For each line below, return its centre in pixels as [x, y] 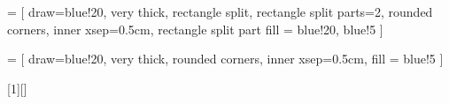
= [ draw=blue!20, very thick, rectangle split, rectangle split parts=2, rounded [220, 11]
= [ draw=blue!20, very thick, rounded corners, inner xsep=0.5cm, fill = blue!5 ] [225, 59]
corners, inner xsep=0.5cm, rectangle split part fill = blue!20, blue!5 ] [195, 29]
